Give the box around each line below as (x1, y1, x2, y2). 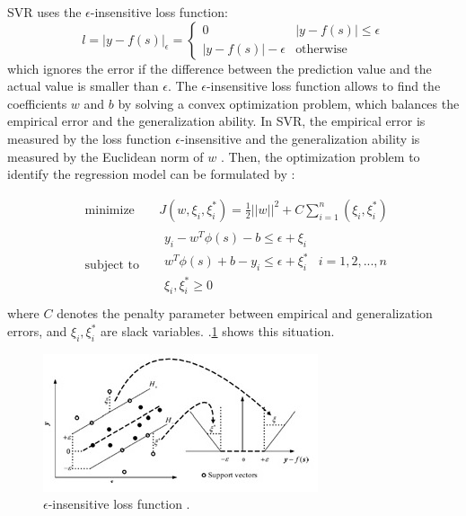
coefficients (7, 93, 67, 112)
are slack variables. (101, 322, 204, 340)
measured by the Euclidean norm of (7, 147, 204, 165)
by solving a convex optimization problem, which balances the (118, 93, 460, 112)
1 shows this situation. (211, 322, 335, 340)
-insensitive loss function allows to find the (206, 76, 441, 95)
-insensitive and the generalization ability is (180, 129, 420, 147)
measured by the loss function (7, 129, 171, 147)
